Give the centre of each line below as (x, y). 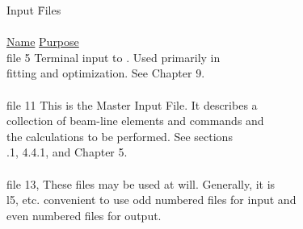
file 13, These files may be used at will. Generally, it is (141, 183)
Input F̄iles (34, 10)
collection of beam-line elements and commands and (135, 121)
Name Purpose (43, 42)
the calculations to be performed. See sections (120, 136)
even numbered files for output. (84, 215)
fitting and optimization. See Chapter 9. (106, 73)
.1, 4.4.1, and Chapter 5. (67, 152)
